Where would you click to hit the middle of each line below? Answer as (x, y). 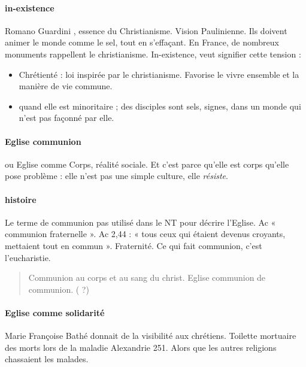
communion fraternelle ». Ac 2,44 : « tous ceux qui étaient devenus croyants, (145, 234)
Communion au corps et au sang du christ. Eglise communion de (147, 277)
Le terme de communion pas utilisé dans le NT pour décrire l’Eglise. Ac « (140, 222)
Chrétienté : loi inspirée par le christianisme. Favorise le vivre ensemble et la (159, 74)
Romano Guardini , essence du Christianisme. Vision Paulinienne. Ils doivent (146, 30)
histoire (21, 199)
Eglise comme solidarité (55, 312)
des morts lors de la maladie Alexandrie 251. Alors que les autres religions (141, 347)
